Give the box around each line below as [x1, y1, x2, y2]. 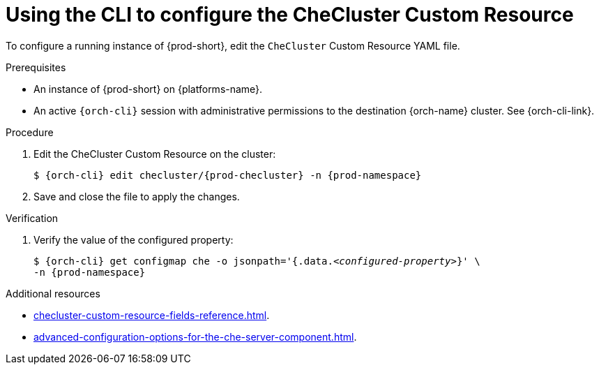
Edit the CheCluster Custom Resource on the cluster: [33, 147, 276, 160]
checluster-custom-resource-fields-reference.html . [33, 309, 270, 321]
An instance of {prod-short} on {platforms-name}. [33, 82, 263, 95]
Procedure [6, 126, 54, 138]
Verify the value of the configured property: [33, 233, 234, 246]
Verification [6, 212, 59, 224]
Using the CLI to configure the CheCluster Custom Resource [6, 3, 574, 27]
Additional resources [6, 287, 100, 299]
